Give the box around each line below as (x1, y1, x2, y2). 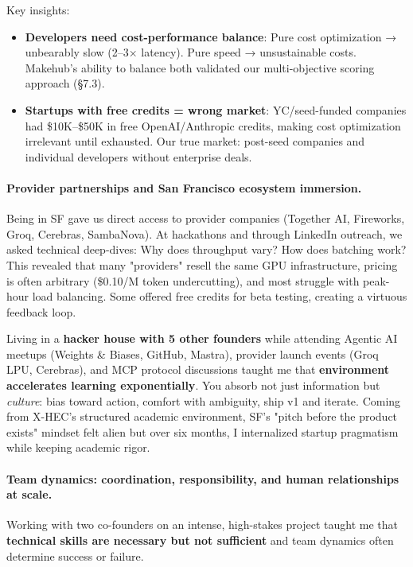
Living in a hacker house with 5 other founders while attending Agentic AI (6, 330, 398, 347)
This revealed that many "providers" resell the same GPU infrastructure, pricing (6, 256, 398, 273)
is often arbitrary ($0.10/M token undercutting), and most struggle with (6, 272, 360, 289)
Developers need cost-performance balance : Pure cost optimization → (25, 28, 397, 45)
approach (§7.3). (25, 75, 105, 91)
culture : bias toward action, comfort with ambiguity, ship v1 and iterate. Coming (6, 392, 401, 409)
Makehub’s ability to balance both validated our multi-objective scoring (25, 59, 375, 76)
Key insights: (6, 2, 70, 17)
